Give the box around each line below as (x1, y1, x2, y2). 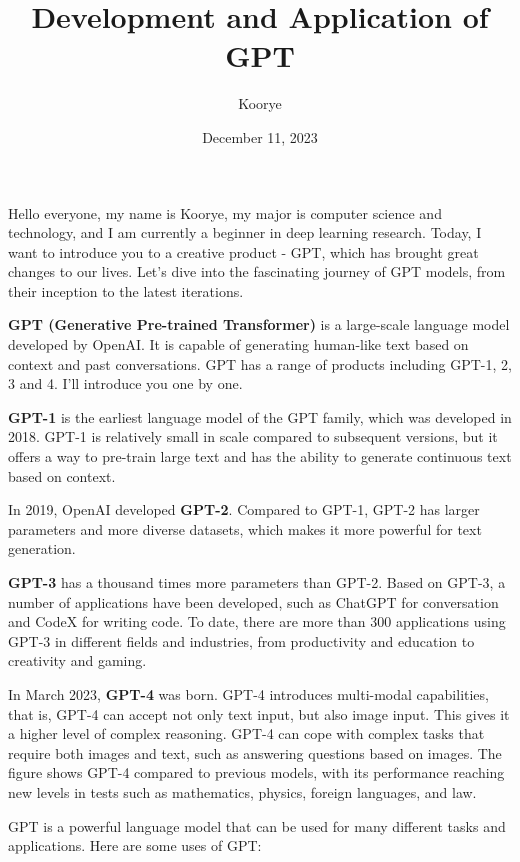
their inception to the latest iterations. (8, 280, 244, 301)
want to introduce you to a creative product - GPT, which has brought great (8, 241, 479, 262)
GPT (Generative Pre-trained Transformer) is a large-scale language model (8, 314, 510, 335)
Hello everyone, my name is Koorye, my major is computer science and (8, 202, 442, 223)
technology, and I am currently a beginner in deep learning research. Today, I (8, 222, 482, 243)
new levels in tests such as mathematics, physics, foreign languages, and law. (8, 781, 477, 802)
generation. (8, 538, 76, 559)
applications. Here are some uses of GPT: (8, 835, 262, 856)
